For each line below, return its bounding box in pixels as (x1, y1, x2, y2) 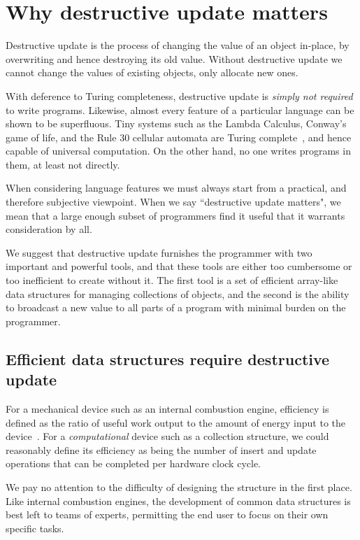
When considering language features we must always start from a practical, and (6, 180, 347, 195)
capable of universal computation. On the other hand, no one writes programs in (6, 143, 351, 158)
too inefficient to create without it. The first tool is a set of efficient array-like (6, 273, 338, 287)
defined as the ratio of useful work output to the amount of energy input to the (6, 415, 346, 429)
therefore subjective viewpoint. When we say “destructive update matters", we (6, 194, 341, 209)
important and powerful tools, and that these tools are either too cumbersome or (6, 259, 352, 273)
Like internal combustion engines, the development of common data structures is (6, 493, 351, 508)
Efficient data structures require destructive (6, 348, 330, 369)
